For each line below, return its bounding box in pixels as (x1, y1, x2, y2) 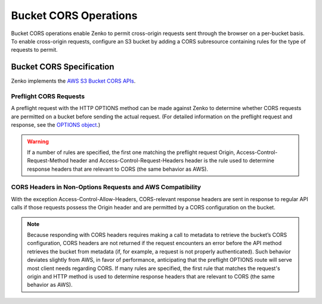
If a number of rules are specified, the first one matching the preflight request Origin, (27, 149, 236, 156)
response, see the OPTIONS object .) (11, 121, 101, 129)
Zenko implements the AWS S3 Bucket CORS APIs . (11, 77, 136, 84)
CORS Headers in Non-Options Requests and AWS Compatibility (11, 183, 202, 192)
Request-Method (27, 157, 69, 164)
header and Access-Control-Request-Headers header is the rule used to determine (69, 157, 274, 164)
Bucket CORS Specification (11, 62, 114, 72)
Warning (27, 137, 49, 145)
